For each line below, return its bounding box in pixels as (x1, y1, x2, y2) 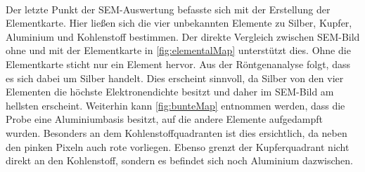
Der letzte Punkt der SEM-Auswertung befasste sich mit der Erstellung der (6, 1, 331, 16)
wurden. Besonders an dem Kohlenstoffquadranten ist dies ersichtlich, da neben (6, 125, 347, 140)
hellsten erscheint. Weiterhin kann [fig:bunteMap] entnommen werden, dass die (6, 98, 345, 112)
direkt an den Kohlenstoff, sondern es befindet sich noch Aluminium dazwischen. (6, 153, 353, 168)
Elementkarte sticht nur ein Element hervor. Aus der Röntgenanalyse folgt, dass (6, 56, 350, 71)
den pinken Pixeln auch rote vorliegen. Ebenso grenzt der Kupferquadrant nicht (6, 139, 350, 154)
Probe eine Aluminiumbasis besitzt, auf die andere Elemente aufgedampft (6, 112, 324, 126)
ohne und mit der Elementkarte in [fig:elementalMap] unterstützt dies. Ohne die (6, 43, 351, 58)
